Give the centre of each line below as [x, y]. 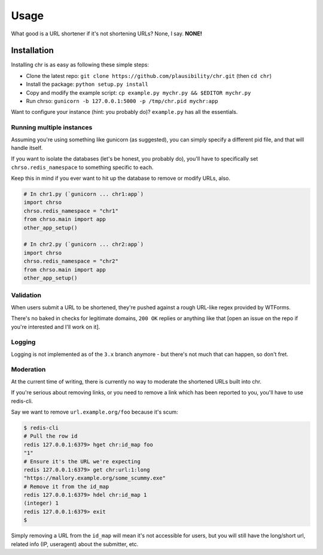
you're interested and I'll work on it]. [56, 327]
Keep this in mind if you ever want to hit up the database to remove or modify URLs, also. [121, 178]
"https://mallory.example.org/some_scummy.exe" [95, 478]
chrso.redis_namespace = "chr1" [71, 211]
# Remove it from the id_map [66, 486]
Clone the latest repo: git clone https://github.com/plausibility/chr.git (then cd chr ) [149, 76]
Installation [32, 51]
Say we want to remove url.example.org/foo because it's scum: [95, 412]
